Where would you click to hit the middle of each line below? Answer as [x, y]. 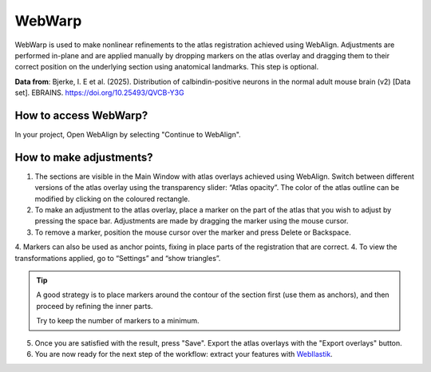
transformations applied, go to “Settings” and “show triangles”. [118, 258]
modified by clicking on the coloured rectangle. [113, 199]
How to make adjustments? [84, 157]
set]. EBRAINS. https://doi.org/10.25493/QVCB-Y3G [99, 93]
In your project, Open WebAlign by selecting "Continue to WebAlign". [128, 135]
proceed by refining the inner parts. [95, 306]
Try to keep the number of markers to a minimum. [118, 321]
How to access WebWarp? [81, 115]
